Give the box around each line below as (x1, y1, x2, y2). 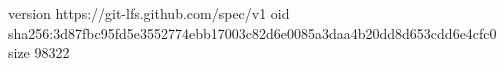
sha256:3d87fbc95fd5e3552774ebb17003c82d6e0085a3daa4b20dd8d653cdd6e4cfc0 (8, 22, 497, 43)
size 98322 (8, 42, 70, 63)
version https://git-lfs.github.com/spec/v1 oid (8, 3, 290, 23)
